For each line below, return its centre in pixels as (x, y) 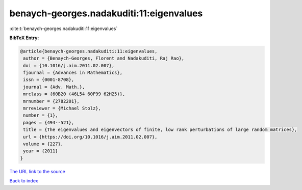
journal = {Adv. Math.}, (54, 87)
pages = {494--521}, (49, 123)
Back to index (24, 181)
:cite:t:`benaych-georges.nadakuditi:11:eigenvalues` (64, 29)
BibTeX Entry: (24, 38)
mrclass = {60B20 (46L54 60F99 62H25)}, (74, 94)
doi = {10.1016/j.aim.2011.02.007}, (69, 65)
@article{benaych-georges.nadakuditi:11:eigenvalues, (89, 51)
